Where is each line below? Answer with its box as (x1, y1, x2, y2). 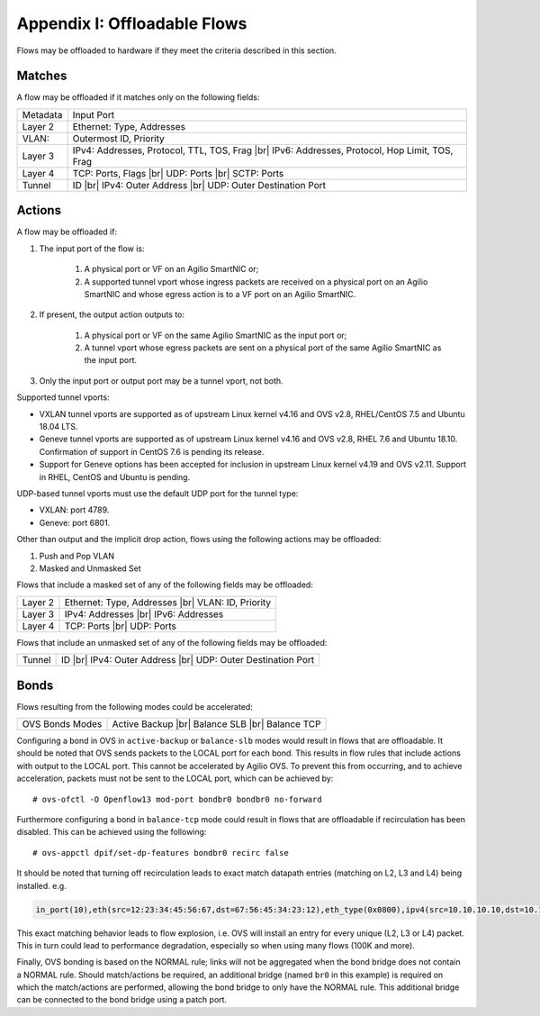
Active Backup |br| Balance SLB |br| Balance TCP (112, 718, 321, 730)
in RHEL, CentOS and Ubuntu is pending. (39, 471, 191, 482)
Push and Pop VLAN (39, 550, 115, 561)
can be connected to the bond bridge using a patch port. (16, 994, 228, 1005)
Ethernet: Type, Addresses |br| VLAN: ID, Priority (64, 595, 272, 608)
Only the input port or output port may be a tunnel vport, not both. (39, 375, 283, 386)
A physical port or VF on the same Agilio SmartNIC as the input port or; (84, 330, 347, 340)
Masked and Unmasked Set (39, 563, 141, 574)
